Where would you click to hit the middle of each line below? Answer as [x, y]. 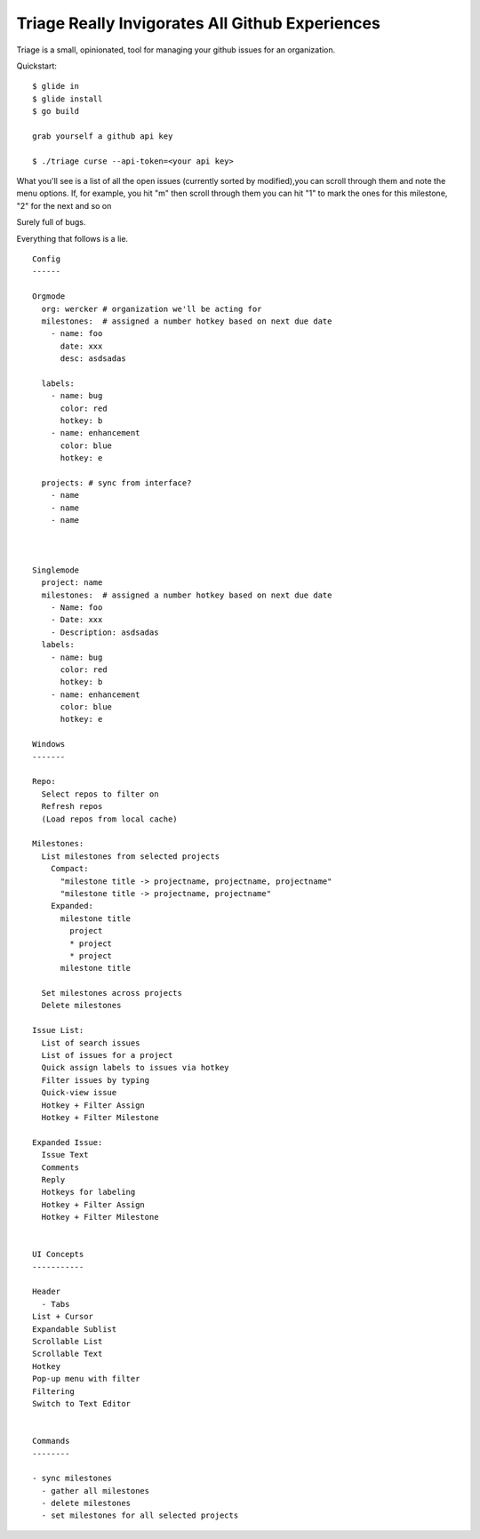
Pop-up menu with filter [86, 1379]
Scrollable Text [68, 1354]
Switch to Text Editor [82, 1403]
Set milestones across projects [112, 993]
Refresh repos [72, 806]
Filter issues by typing [96, 1080]
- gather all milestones [96, 1491]
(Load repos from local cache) [109, 819]
